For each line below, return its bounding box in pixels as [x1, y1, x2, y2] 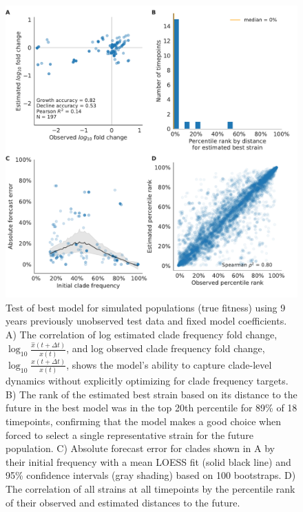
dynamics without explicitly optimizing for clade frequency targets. [6, 373, 289, 388]
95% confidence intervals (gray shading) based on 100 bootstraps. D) [6, 468, 296, 482]
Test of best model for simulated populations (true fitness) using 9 [6, 300, 286, 314]
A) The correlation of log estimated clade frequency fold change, [6, 327, 278, 341]
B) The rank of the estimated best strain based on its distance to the [6, 387, 297, 401]
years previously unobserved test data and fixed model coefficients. [6, 314, 287, 328]
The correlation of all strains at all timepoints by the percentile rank [6, 482, 295, 495]
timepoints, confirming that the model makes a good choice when [6, 414, 281, 429]
